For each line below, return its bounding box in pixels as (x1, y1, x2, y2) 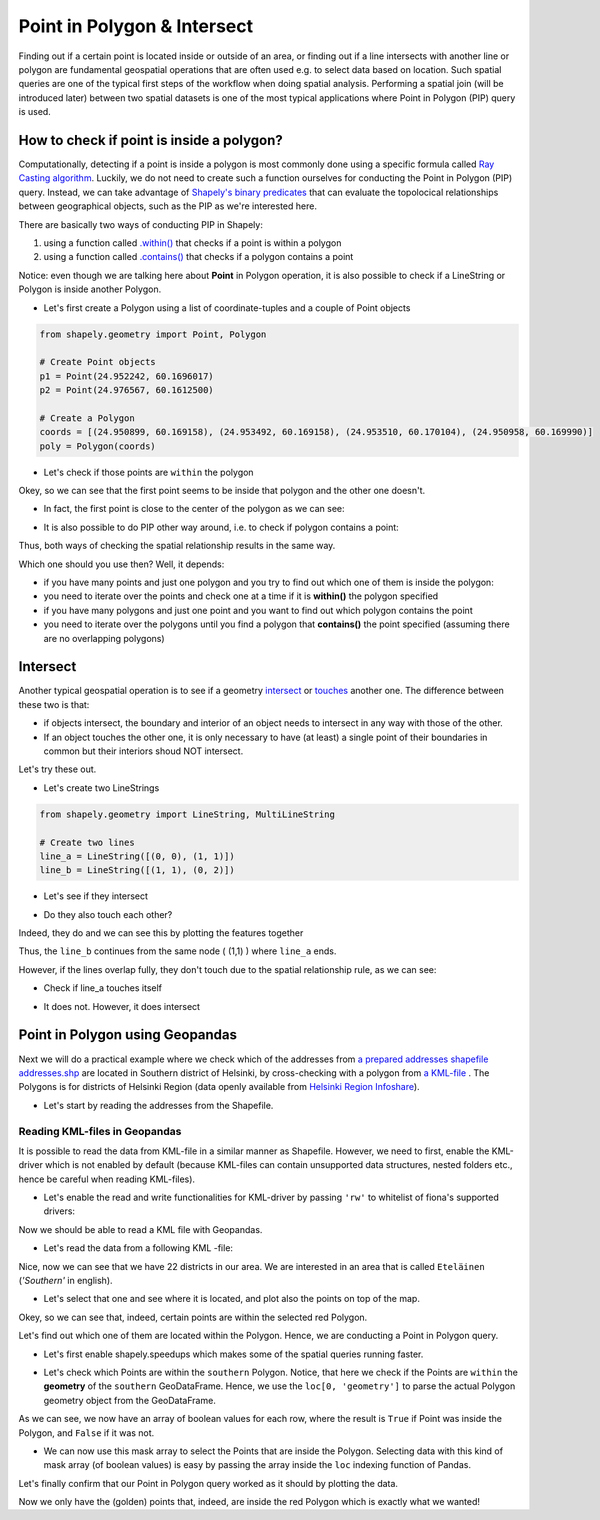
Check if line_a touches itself (43, 982, 163, 994)
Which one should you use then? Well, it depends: (18, 558, 225, 570)
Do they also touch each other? (43, 908, 173, 920)
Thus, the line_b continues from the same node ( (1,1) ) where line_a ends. (18, 945, 337, 957)
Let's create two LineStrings (43, 781, 160, 794)
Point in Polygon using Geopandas (18, 1026, 238, 1044)
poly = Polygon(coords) (39, 440, 157, 452)
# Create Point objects (39, 356, 157, 368)
